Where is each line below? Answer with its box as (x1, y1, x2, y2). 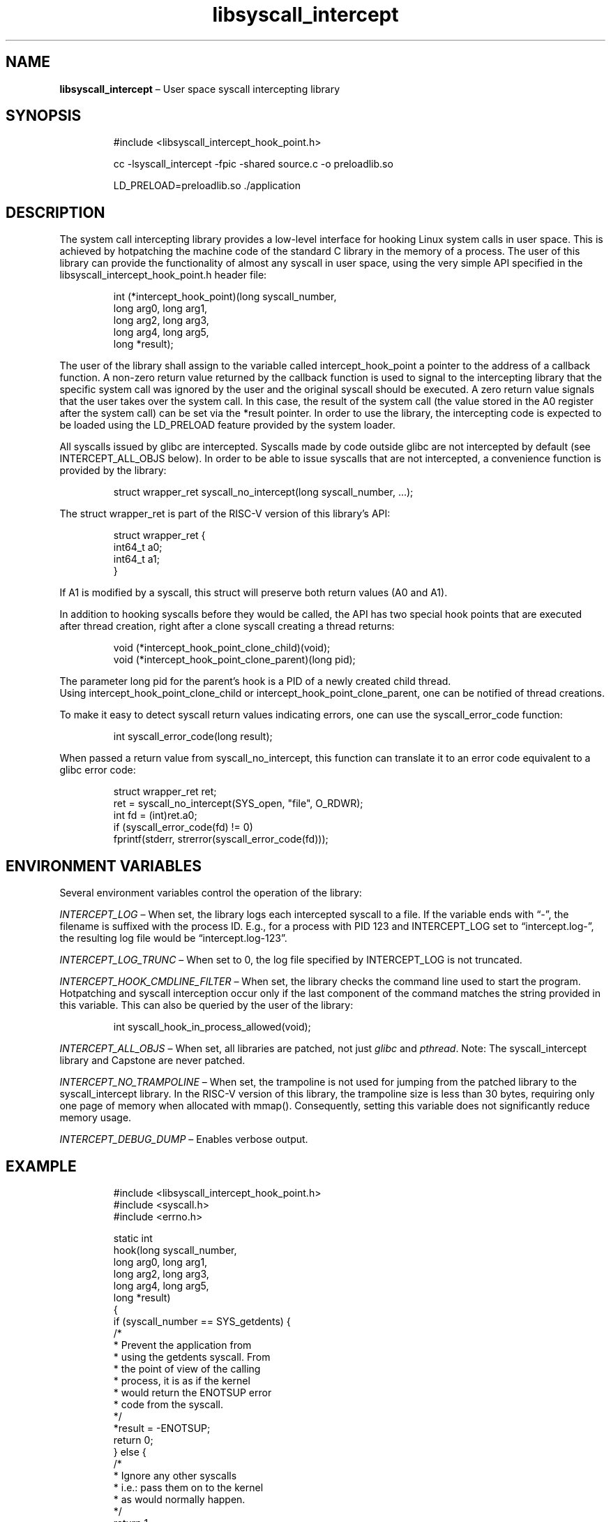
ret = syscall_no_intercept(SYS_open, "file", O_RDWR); (113, 797, 363, 810)
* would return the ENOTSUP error (113, 1386, 272, 1398)
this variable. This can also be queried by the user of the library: (59, 999, 354, 1012)
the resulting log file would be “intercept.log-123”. (59, 932, 287, 945)
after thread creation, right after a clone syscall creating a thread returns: (59, 620, 395, 633)
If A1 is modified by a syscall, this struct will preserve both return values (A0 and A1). (59, 586, 448, 599)
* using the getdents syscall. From (113, 1350, 271, 1363)
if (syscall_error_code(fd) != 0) (113, 821, 253, 834)
